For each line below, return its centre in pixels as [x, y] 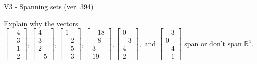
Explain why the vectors [41, 23]
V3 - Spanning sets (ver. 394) [49, 6]
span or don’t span [213, 43]
